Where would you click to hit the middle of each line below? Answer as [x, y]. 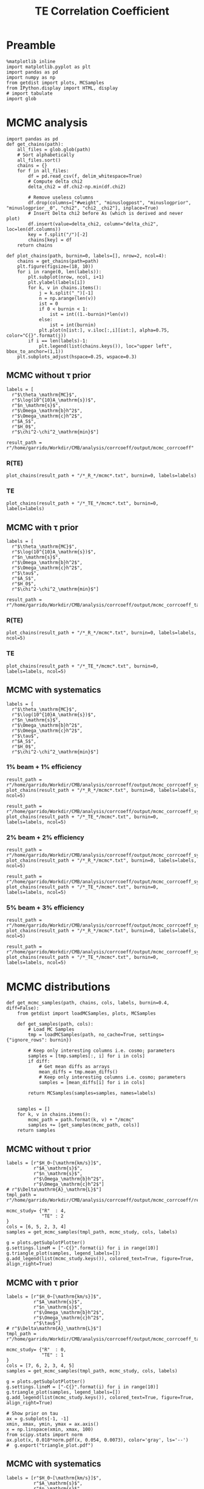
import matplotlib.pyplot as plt [49, 67]
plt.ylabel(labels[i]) [57, 282]
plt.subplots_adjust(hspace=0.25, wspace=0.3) [77, 356]
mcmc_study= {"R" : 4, [36, 1211]
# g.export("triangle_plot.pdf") [50, 1445]
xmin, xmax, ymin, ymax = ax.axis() [53, 1424]
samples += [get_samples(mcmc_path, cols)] [84, 1125]
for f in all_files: [43, 171]
